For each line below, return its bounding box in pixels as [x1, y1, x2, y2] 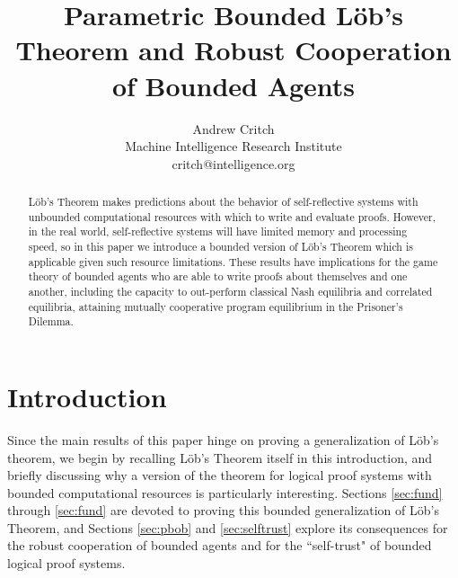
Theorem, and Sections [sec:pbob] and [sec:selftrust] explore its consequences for [7, 518, 448, 537]
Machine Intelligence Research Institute [125, 137, 342, 156]
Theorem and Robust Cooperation [15, 31, 452, 68]
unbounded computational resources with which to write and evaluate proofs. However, [28, 209, 436, 224]
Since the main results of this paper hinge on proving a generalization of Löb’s [7, 430, 439, 449]
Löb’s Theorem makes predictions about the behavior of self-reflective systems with [28, 194, 418, 209]
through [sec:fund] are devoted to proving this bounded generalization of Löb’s [7, 501, 439, 520]
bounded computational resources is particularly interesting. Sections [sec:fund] [7, 483, 443, 502]
